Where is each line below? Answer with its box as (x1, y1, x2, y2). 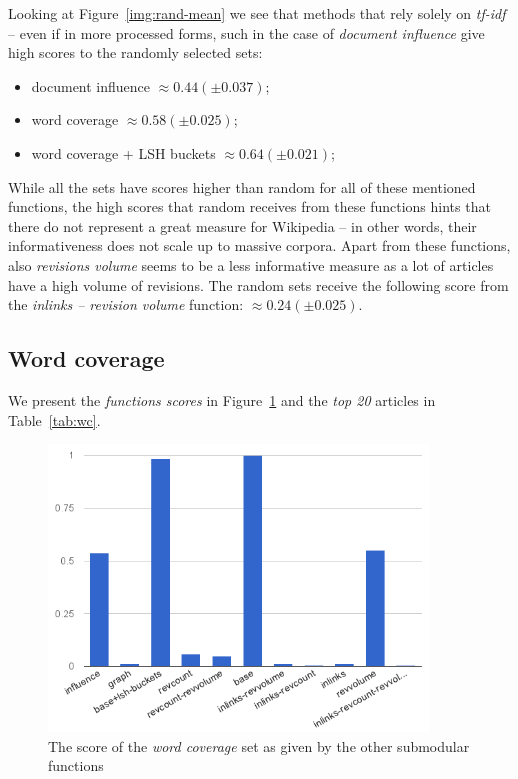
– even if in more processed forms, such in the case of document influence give (8, 22, 485, 43)
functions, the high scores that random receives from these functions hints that (8, 196, 491, 217)
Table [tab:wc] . (8, 409, 101, 430)
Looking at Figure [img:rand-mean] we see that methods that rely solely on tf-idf (8, 3, 506, 23)
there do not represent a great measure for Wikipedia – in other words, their (8, 215, 477, 236)
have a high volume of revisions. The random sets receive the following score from (8, 274, 509, 295)
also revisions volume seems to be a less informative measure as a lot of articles (8, 254, 494, 275)
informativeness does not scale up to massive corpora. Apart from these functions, (8, 235, 511, 256)
